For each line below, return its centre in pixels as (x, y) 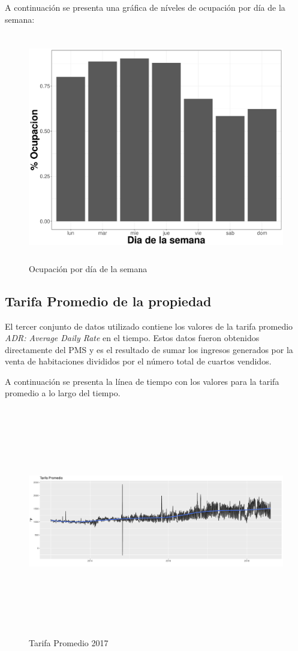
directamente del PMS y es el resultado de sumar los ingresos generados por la (149, 349)
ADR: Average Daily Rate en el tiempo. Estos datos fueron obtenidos (132, 338)
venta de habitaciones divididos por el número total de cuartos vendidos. (138, 361)
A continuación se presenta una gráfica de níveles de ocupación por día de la (145, 7)
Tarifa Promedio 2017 (69, 642)
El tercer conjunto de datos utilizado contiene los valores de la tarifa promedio (149, 326)
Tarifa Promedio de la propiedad (108, 301)
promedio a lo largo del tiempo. (63, 393)
